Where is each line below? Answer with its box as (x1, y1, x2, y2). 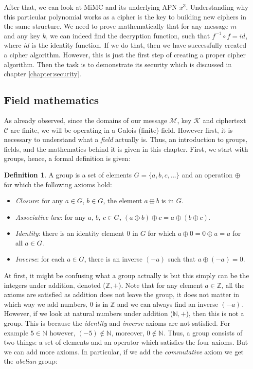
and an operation (181, 169, 233, 179)
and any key (4, 30, 40, 40)
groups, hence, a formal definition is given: (4, 153, 130, 163)
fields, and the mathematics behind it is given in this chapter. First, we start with (4, 143, 248, 154)
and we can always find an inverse (117, 299, 218, 309)
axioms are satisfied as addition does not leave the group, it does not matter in (4, 289, 239, 299)
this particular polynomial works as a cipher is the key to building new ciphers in (4, 11, 246, 21)
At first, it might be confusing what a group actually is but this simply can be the (4, 270, 249, 281)
